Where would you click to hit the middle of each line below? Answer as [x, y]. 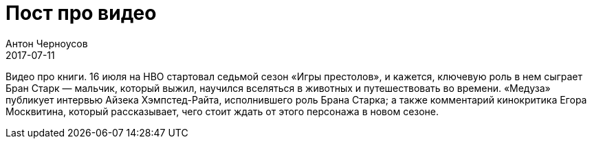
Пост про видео [81, 13]
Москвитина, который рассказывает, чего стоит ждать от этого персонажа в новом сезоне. [222, 111]
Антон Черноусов [47, 43]
